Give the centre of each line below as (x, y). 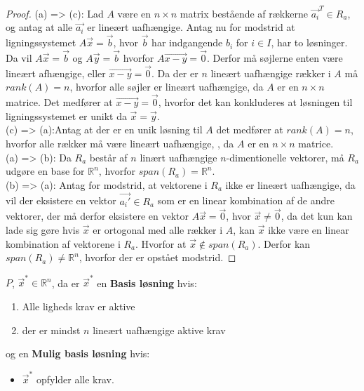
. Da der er (175, 73)
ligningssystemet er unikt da (66, 115)
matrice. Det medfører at (59, 102)
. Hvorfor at (161, 243)
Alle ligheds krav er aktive (79, 306)
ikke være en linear (309, 229)
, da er (66, 283)
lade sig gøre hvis (43, 229)
